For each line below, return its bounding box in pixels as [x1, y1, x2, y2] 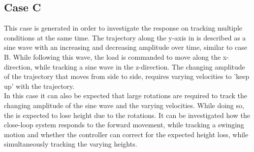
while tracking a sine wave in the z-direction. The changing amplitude [34, 61, 245, 72]
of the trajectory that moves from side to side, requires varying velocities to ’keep [4, 71, 250, 81]
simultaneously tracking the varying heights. [4, 139, 137, 149]
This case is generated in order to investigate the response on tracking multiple [4, 23, 243, 33]
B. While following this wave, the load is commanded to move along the [4, 51, 221, 62]
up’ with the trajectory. [4, 80, 75, 91]
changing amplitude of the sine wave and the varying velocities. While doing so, [4, 100, 244, 110]
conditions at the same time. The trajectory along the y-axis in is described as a [4, 32, 246, 42]
